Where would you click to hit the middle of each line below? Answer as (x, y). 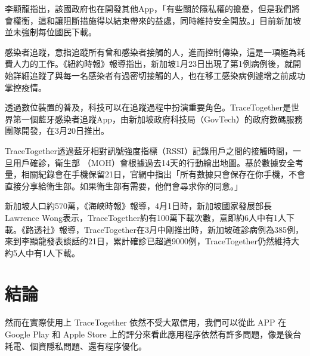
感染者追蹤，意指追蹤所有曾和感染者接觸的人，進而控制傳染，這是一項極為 (151, 52)
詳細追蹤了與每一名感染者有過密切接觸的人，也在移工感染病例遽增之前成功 (159, 75)
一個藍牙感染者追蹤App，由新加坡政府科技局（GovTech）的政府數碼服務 (162, 119)
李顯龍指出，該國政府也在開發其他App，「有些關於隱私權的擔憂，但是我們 (148, 8)
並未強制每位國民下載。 (51, 32)
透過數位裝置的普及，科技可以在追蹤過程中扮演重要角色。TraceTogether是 (148, 107)
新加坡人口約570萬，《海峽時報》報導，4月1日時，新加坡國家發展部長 (138, 206)
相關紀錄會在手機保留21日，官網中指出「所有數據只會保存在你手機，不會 (163, 174)
